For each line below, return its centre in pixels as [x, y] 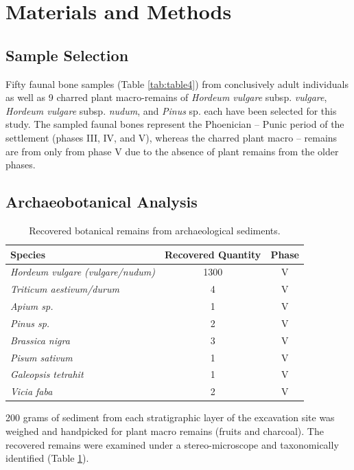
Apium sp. [32, 306]
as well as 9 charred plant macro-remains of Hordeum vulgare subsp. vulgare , [166, 97]
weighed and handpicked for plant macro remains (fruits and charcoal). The [165, 430]
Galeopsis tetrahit [47, 374]
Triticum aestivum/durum [65, 289]
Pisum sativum [42, 357]
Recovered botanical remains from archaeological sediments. [155, 230]
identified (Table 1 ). [47, 458]
